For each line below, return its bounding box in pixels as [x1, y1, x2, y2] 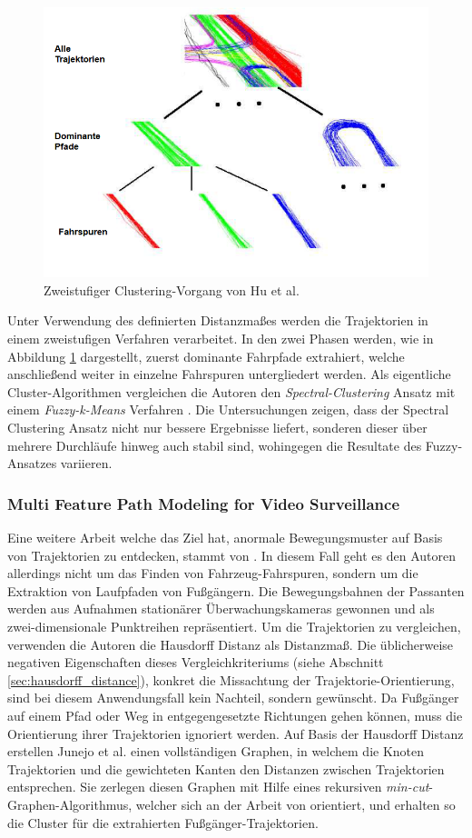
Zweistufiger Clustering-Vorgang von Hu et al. [44, 280, 300, 299]
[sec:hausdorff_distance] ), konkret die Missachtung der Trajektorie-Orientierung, [7, 670, 455, 689]
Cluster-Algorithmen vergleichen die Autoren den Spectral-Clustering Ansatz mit [7, 382, 456, 401]
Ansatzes [7, 454, 57, 473]
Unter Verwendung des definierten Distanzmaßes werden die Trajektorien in [7, 311, 428, 330]
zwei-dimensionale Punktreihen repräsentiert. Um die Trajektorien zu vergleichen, [7, 616, 461, 635]
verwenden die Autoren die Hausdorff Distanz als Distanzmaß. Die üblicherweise [7, 634, 454, 653]
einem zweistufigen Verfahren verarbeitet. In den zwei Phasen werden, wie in [7, 329, 434, 348]
